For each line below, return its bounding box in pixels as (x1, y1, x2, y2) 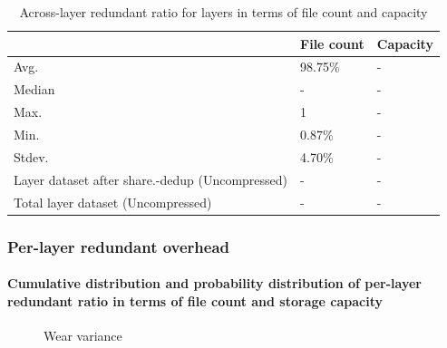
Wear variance (44, 325, 122, 344)
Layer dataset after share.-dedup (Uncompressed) (14, 169, 288, 188)
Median (14, 80, 55, 99)
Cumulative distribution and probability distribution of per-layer (7, 274, 423, 293)
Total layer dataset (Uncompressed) (14, 192, 212, 211)
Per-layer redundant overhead (7, 235, 230, 257)
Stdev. (14, 147, 49, 166)
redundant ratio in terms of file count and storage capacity (7, 291, 383, 310)
